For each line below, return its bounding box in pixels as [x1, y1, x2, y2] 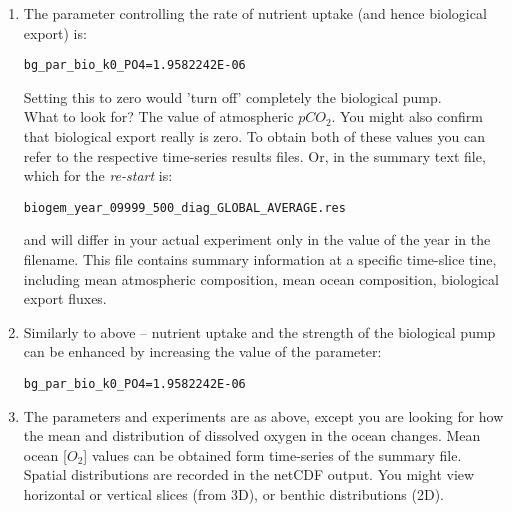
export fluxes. [23, 288, 107, 309]
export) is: [23, 22, 87, 43]
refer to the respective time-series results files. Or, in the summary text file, [23, 145, 486, 166]
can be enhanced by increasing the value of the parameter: [23, 341, 382, 362]
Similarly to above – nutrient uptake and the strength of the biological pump [23, 321, 496, 342]
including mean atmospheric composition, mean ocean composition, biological [23, 268, 499, 289]
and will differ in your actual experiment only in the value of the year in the [23, 229, 491, 250]
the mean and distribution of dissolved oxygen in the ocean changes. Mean [23, 425, 481, 446]
